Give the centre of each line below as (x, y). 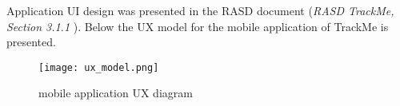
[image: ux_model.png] (99, 67)
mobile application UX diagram (116, 93)
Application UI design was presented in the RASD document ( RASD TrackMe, (200, 10)
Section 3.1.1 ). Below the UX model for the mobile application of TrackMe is (198, 26)
